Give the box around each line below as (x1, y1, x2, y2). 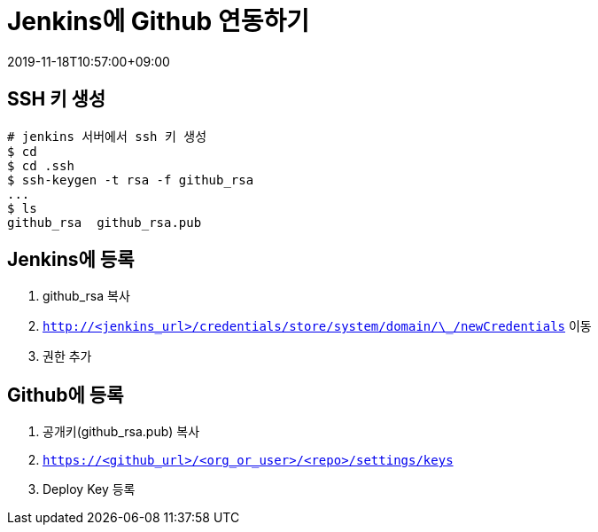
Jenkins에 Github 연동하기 (7, 6, 309, 36)
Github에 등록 (7, 383, 124, 406)
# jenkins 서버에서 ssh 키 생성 (7, 129, 207, 144)
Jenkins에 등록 (7, 248, 135, 271)
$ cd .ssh (7, 158, 74, 173)
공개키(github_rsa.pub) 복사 (43, 424, 200, 440)
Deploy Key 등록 (43, 481, 136, 497)
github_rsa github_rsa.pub (7, 215, 202, 230)
